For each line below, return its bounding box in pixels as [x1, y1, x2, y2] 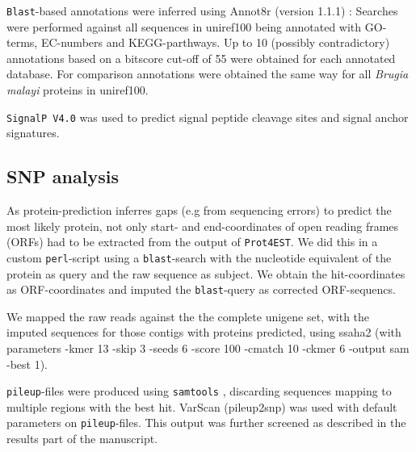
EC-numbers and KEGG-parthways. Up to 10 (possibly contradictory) [40, 34, 390, 51]
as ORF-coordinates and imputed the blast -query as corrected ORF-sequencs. [6, 281, 396, 298]
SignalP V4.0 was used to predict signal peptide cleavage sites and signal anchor [6, 108, 409, 125]
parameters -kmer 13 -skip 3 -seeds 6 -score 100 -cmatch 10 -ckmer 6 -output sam [6, 340, 410, 357]
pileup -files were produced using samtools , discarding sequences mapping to [6, 383, 392, 400]
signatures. [6, 124, 60, 141]
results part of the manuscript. [6, 430, 158, 447]
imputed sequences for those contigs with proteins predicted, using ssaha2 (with [6, 324, 401, 341]
